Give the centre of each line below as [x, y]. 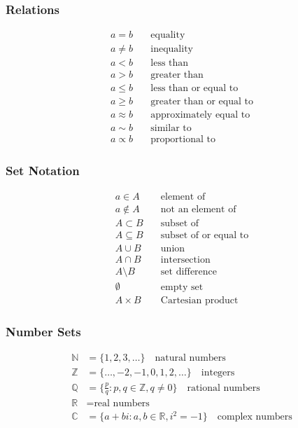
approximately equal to [200, 115]
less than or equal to [194, 89]
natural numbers [190, 358]
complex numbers [255, 417]
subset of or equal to [205, 235]
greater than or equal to [202, 102]
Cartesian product [199, 300]
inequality [172, 49]
